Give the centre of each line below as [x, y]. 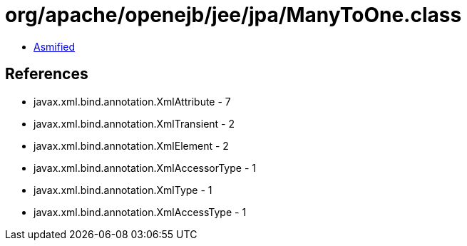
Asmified [55, 46]
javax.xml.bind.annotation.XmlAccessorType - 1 [145, 168]
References [47, 74]
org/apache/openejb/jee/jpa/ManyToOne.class [233, 15]
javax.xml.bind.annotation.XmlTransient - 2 [134, 123]
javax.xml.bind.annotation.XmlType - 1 [123, 190]
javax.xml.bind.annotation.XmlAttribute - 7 [132, 101]
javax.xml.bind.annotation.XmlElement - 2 [131, 145]
